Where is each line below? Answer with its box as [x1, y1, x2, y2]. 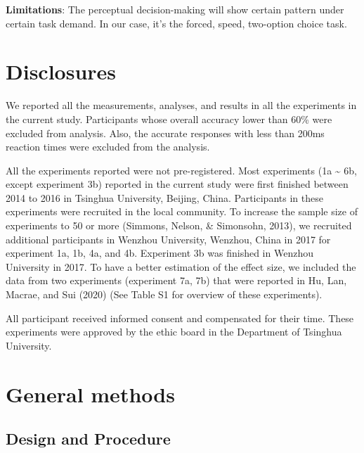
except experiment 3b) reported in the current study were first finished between [6, 177, 349, 191]
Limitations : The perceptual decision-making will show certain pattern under [6, 2, 344, 16]
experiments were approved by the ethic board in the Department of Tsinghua [6, 324, 342, 339]
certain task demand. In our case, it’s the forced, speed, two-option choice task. [6, 15, 347, 30]
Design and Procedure [6, 428, 171, 449]
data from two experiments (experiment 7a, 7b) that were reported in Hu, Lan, [6, 273, 347, 288]
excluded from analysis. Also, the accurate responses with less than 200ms [6, 125, 325, 140]
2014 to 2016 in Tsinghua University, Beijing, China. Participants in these [6, 190, 323, 205]
